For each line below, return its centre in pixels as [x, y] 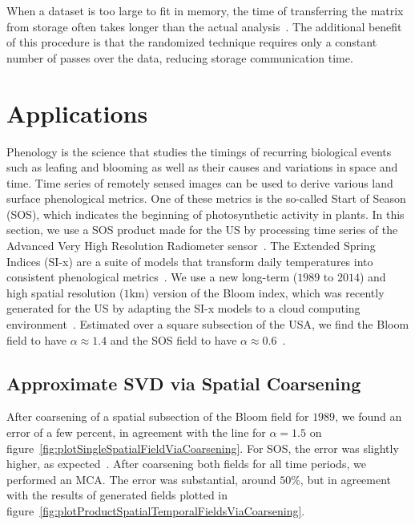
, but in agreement [346, 479]
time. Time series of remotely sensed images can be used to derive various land [200, 182]
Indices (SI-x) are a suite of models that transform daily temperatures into [190, 261]
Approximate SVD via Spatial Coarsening [184, 383]
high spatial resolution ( [65, 292]
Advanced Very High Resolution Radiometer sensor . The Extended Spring [191, 246]
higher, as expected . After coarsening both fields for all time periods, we [186, 464]
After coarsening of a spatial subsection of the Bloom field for [158, 416]
